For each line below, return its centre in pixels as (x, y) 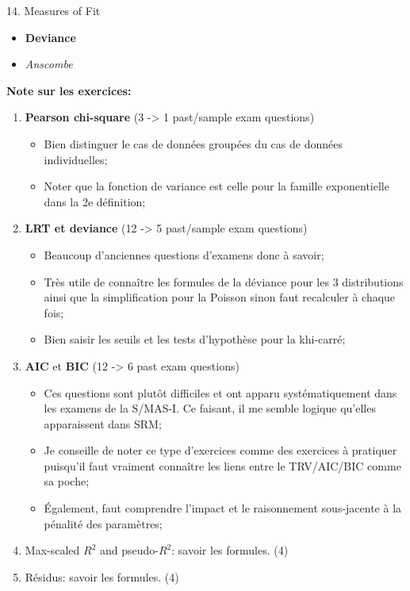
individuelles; (76, 159)
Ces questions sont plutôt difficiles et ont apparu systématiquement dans (220, 392)
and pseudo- (129, 550)
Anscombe (49, 64)
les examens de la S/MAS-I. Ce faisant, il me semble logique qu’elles (210, 408)
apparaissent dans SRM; (103, 423)
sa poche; (67, 481)
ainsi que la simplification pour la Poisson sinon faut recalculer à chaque (220, 297)
